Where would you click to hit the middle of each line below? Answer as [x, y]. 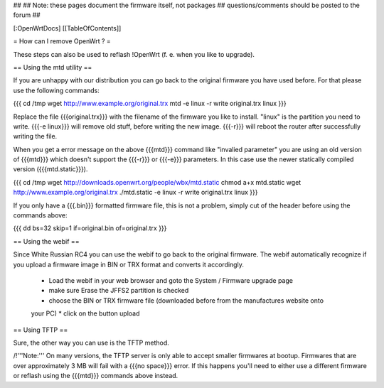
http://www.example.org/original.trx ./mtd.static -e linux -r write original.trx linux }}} [135, 193]
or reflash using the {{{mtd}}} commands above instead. [96, 376]
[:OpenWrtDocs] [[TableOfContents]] [67, 28]
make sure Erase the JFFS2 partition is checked [119, 291]
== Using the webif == [46, 241]
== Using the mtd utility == [53, 67]
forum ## [27, 15]
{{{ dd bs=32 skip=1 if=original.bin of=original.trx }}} [90, 228]
